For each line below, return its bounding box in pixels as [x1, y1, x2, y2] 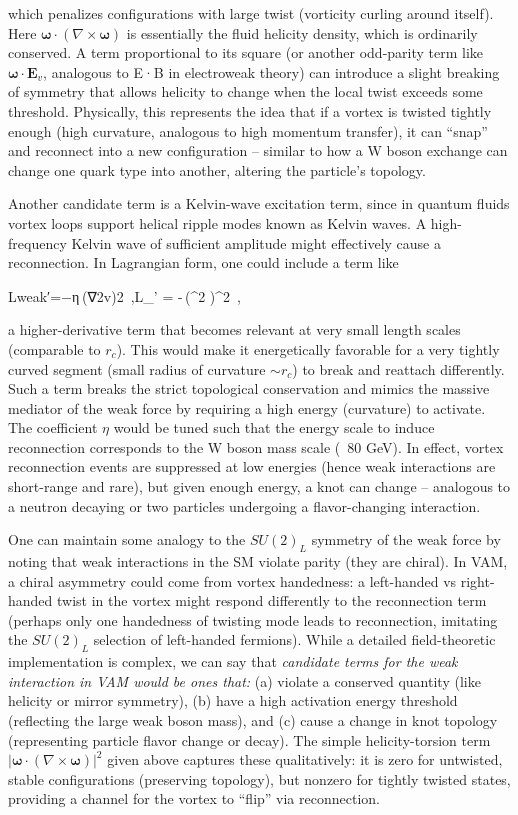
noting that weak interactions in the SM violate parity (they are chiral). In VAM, [8, 551, 508, 572]
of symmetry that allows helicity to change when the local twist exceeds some [8, 81, 483, 102]
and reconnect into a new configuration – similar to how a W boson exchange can [8, 140, 508, 161]
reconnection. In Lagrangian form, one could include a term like [8, 252, 399, 273]
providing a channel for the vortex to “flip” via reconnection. [8, 788, 380, 809]
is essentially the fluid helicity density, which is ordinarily [126, 22, 478, 43]
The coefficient [8, 417, 98, 438]
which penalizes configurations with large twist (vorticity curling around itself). [8, 3, 494, 23]
